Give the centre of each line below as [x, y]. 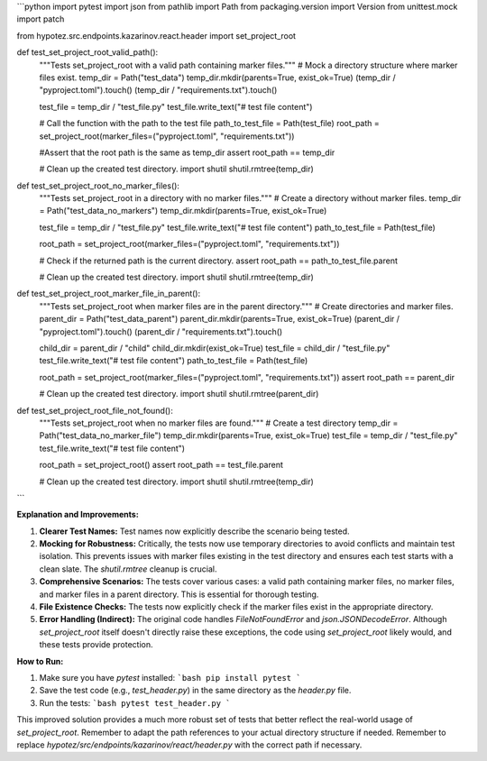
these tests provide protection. [96, 645]
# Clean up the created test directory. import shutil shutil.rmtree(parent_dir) [179, 394]
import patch [41, 19]
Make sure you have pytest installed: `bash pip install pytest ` [170, 677]
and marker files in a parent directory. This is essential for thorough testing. [179, 594]
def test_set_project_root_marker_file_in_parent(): [109, 294]
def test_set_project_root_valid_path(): [87, 52]
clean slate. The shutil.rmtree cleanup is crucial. [128, 569]
